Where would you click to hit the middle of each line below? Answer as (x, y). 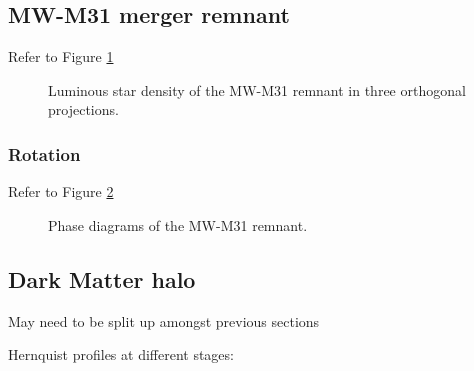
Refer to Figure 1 (61, 56)
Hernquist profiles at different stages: (121, 354)
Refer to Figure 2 (61, 191)
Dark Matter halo (102, 278)
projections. (83, 109)
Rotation (44, 153)
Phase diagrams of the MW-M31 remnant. (178, 224)
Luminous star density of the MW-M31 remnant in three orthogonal (257, 89)
